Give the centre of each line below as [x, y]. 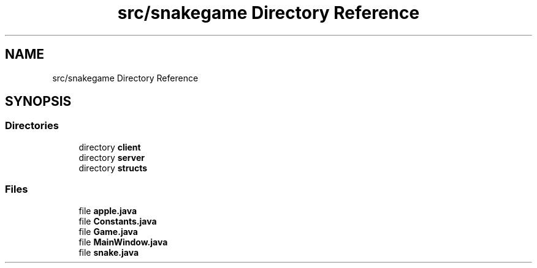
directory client [110, 147]
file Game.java [108, 231]
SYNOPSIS [38, 102]
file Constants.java [118, 221]
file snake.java [109, 252]
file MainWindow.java [123, 242]
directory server [112, 157]
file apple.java [108, 210]
